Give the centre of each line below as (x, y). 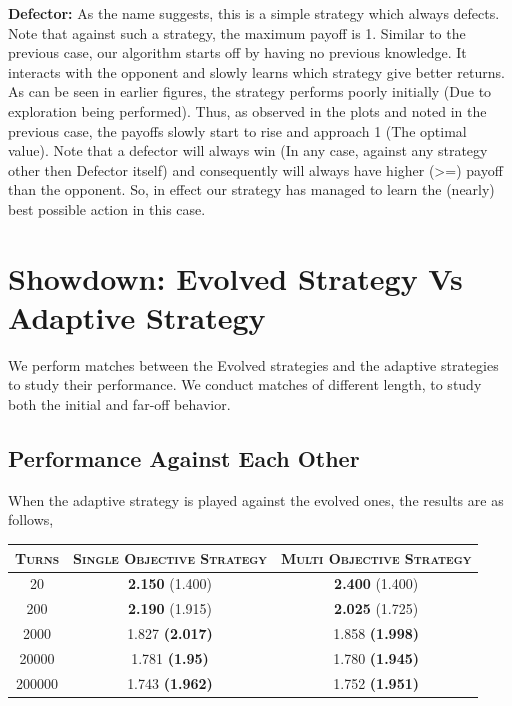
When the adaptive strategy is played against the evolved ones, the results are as (256, 499)
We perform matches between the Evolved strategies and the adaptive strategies (253, 364)
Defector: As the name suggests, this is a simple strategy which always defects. (254, 13)
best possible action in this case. (107, 208)
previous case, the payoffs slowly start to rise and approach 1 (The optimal (237, 130)
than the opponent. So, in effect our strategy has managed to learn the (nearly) (251, 189)
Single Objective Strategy (170, 557)
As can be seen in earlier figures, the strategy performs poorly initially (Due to (250, 91)
